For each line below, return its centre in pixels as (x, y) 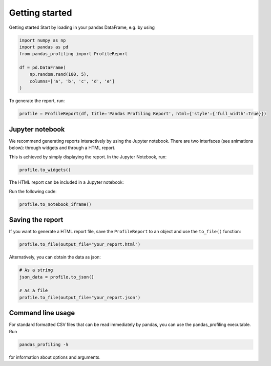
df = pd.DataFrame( (42, 68)
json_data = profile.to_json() (57, 277)
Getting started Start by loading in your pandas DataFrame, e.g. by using (82, 27)
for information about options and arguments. (55, 357)
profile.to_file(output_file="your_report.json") (80, 297)
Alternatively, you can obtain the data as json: (55, 257)
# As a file (34, 291)
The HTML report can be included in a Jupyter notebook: (66, 182)
